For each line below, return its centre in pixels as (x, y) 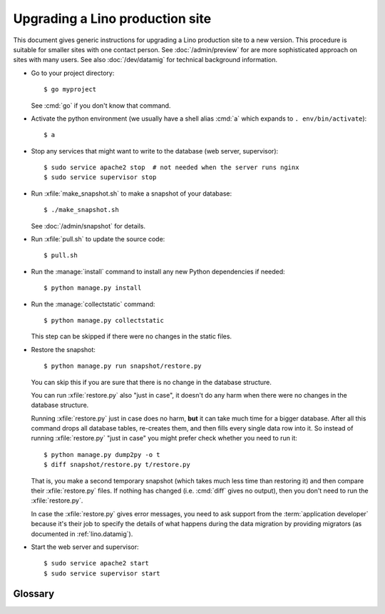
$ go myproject (70, 90)
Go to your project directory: (73, 73)
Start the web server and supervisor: (85, 547)
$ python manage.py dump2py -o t (102, 454)
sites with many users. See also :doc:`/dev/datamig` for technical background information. (145, 60)
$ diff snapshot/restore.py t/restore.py (117, 465)
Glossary (34, 594)
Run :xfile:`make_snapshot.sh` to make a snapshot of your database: (131, 193)
